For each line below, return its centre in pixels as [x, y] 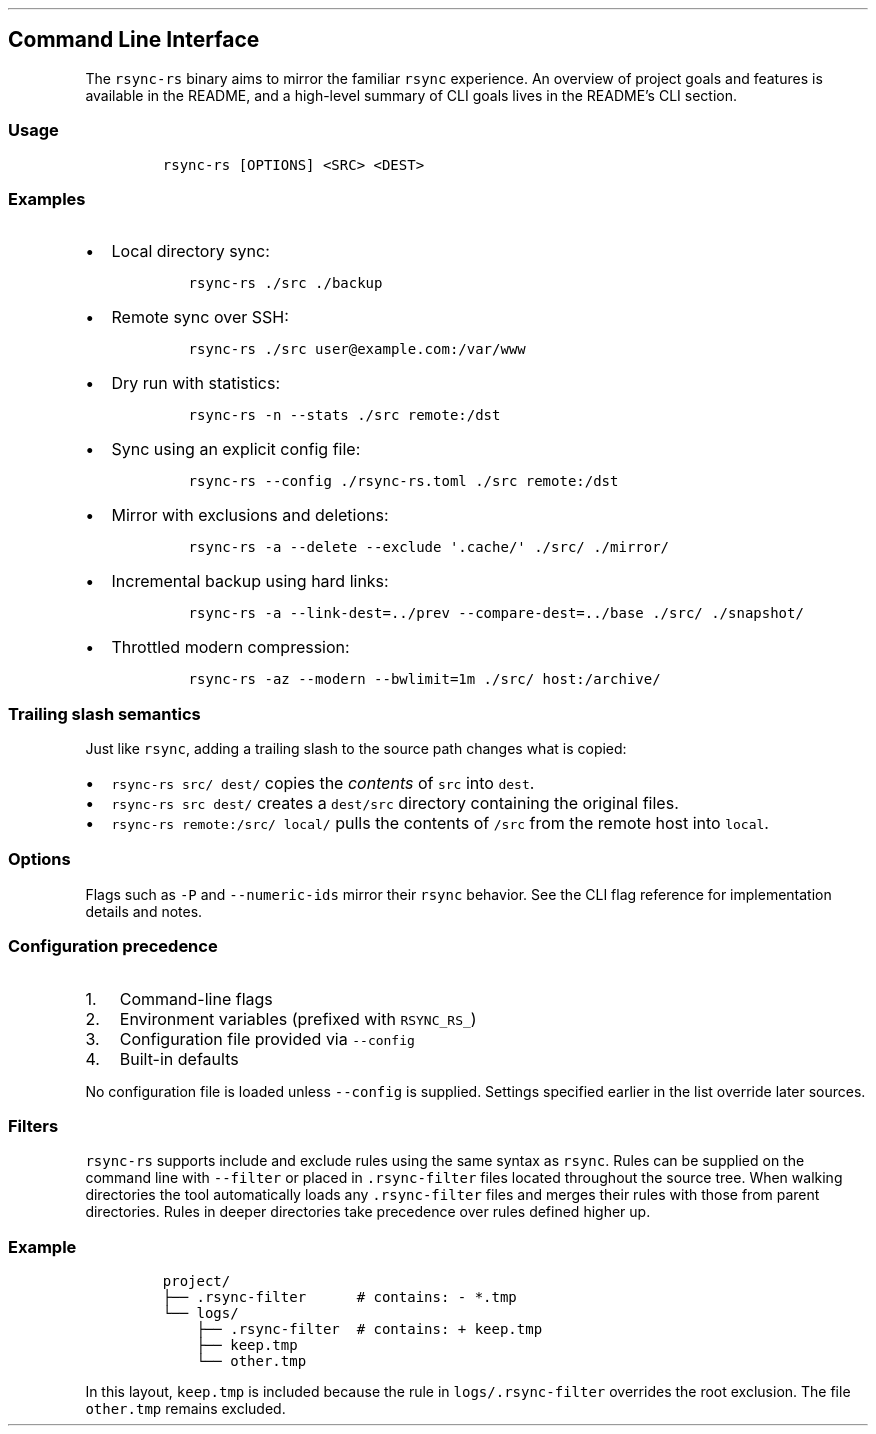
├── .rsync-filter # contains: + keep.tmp [369, 1329]
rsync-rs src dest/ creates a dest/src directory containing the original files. [395, 803]
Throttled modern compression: [230, 647]
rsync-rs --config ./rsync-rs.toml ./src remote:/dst [403, 481]
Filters [33, 1125]
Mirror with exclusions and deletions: [250, 515]
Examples [47, 198]
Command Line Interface [134, 40]
